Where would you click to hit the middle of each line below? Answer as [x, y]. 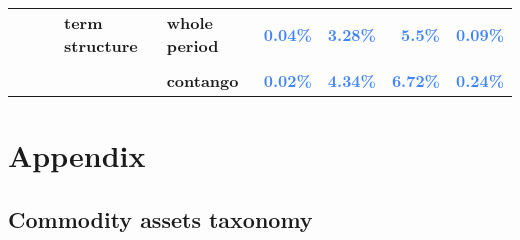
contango [202, 80]
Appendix [77, 155]
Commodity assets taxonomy [160, 218]
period [192, 45]
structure [101, 45]
